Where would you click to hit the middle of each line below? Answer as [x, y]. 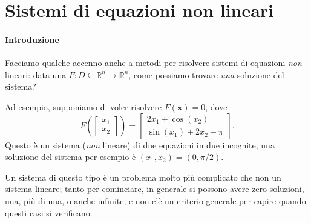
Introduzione [32, 39]
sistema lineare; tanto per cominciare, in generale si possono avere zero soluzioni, [155, 189]
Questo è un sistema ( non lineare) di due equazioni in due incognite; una [140, 145]
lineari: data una [36, 74]
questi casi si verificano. [49, 212]
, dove [216, 106]
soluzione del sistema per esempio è [70, 157]
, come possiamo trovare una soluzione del [206, 74]
